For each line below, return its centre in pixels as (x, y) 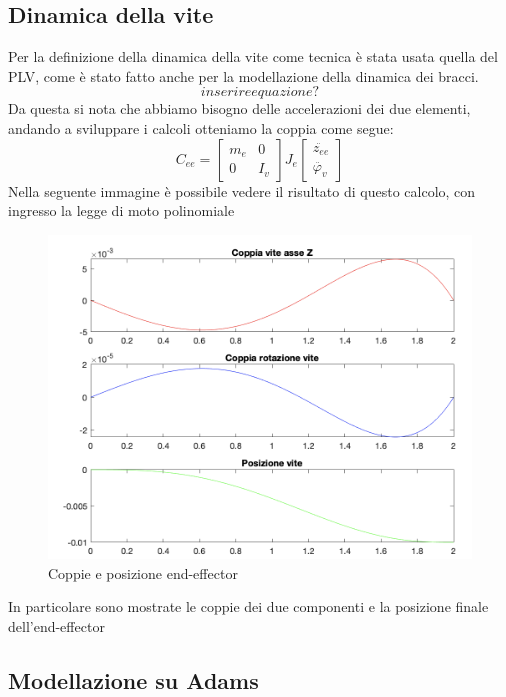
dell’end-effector (56, 626)
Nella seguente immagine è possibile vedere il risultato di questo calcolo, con (242, 190)
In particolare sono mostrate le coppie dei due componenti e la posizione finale (248, 606)
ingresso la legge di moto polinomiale (121, 210)
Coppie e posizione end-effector (143, 572)
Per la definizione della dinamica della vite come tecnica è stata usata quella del (253, 56)
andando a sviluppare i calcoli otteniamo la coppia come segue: (201, 127)
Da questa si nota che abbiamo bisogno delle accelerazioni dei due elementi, (239, 108)
